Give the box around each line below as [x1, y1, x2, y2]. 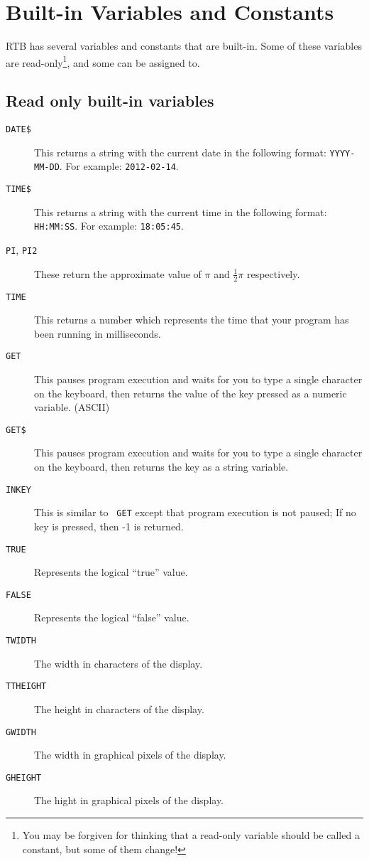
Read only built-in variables [6, 90, 214, 112]
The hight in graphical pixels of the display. [34, 793, 224, 808]
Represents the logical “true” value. [34, 565, 188, 579]
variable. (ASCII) [34, 400, 110, 415]
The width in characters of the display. [34, 656, 203, 670]
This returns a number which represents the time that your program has [34, 312, 349, 327]
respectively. [246, 266, 300, 281]
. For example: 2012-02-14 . [59, 159, 179, 173]
